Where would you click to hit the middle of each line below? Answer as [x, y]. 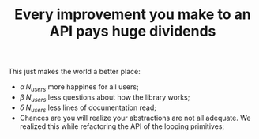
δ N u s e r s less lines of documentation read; [88, 108]
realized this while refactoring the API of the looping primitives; [122, 126]
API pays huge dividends [133, 31]
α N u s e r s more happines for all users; [79, 88]
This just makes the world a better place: [74, 72]
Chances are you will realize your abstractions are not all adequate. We [135, 118]
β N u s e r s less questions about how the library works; [105, 98]
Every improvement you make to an [133, 15]
